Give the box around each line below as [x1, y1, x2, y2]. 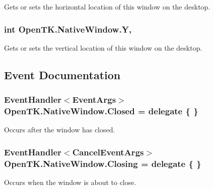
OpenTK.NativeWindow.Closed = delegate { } [4, 105, 198, 117]
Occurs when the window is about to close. [4, 177, 136, 187]
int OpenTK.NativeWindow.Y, [4, 23, 132, 35]
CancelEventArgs [72, 145, 144, 158]
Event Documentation [4, 67, 121, 82]
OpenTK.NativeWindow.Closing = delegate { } [4, 157, 201, 169]
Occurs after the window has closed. [4, 124, 115, 135]
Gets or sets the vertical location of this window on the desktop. [4, 42, 202, 53]
